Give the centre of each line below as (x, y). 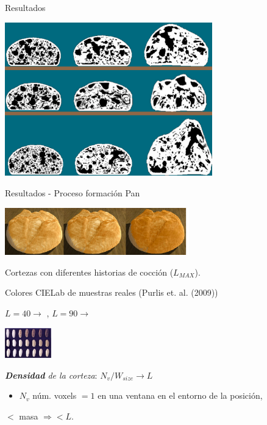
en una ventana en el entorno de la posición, (180, 395)
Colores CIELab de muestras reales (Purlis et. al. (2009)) (112, 292)
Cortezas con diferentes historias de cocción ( (89, 272)
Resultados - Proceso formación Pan (73, 192)
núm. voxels (55, 395)
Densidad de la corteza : (51, 375)
